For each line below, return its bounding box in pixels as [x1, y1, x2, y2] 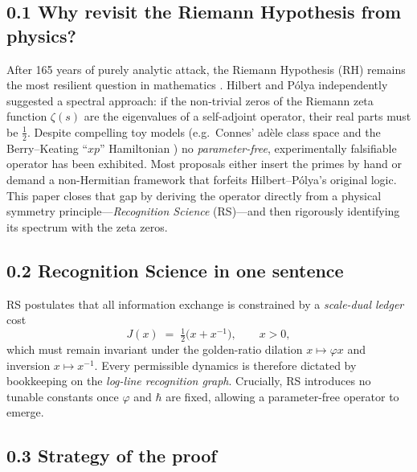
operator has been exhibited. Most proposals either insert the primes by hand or [6, 155, 402, 172]
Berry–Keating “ [6, 139, 88, 156]
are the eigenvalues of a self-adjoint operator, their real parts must [84, 108, 411, 125]
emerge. [6, 404, 44, 421]
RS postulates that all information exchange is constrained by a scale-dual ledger [6, 295, 404, 312]
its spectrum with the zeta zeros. [6, 218, 168, 235]
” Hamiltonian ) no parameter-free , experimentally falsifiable [100, 139, 397, 156]
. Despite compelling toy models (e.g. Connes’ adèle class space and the [27, 123, 381, 140]
